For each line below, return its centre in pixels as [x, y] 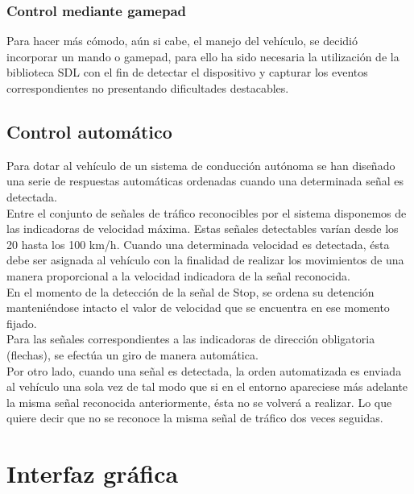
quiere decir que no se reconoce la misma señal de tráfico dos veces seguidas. [195, 418]
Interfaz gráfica [93, 473]
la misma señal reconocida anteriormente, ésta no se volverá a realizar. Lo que [199, 402]
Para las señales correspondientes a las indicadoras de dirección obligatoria [191, 339]
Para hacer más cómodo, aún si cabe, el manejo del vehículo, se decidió [182, 41]
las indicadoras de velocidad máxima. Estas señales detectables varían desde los [203, 228]
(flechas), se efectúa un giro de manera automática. [132, 354]
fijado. [22, 323]
